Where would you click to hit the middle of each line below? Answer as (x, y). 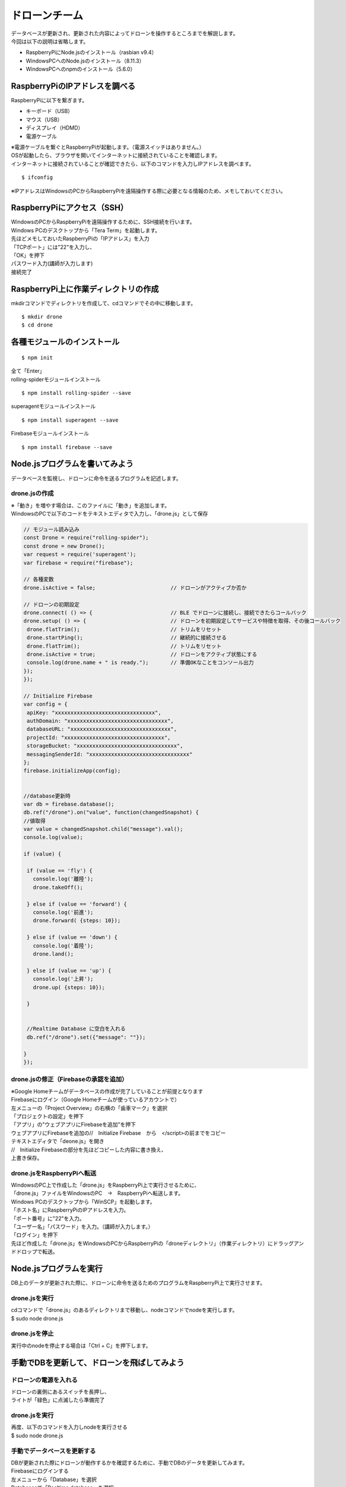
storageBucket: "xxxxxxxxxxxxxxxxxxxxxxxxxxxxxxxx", (105, 746)
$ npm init (37, 357)
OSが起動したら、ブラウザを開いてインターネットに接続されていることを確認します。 (116, 155)
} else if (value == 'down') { (72, 937)
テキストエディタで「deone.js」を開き (58, 1141)
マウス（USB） (44, 120)
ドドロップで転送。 (34, 1251)
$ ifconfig (37, 178)
